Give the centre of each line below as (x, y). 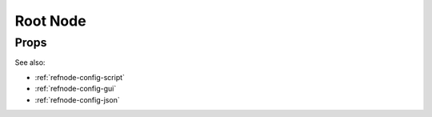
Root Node (51, 21)
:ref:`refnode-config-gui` (76, 89)
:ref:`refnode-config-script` (80, 77)
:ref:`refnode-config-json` (77, 99)
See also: (30, 63)
